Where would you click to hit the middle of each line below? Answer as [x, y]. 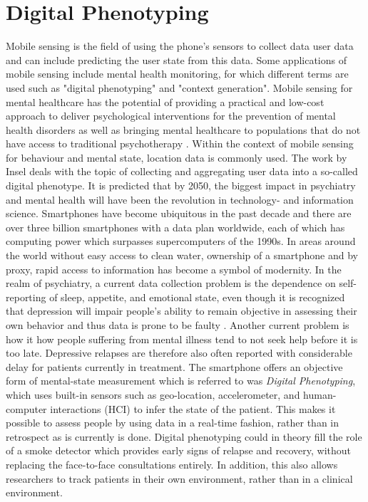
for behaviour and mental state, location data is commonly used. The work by [177, 157]
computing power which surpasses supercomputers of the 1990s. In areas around [181, 241]
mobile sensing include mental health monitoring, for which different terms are [177, 74]
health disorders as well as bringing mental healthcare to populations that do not [183, 129]
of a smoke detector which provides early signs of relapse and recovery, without [178, 450]
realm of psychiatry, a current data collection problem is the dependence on [171, 283]
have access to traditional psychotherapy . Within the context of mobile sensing [180, 143]
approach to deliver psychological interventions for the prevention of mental [171, 116]
